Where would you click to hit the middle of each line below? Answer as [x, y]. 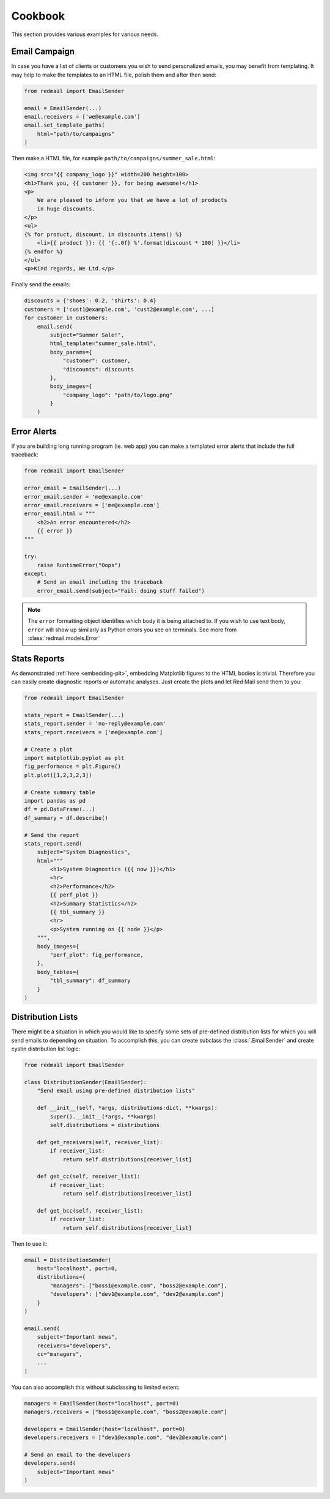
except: [35, 574]
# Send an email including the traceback [100, 582]
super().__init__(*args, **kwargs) [103, 1116]
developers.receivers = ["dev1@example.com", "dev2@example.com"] [126, 1438]
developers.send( [50, 1463]
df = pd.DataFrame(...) [60, 809]
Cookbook [38, 16]
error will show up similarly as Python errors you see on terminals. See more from [132, 630]
